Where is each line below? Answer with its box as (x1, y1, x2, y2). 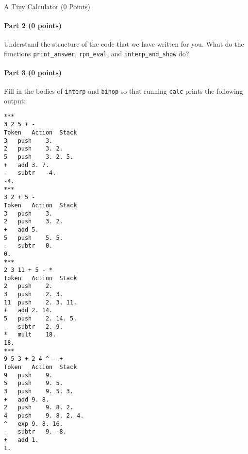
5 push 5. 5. (4, 234, 63, 241)
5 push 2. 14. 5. (4, 315, 77, 322)
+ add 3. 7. (4, 161, 50, 168)
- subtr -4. (4, 169, 56, 177)
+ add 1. (4, 436, 39, 443)
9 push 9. (4, 371, 53, 379)
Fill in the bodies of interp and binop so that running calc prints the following (4, 86, 243, 96)
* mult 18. (4, 331, 56, 338)
